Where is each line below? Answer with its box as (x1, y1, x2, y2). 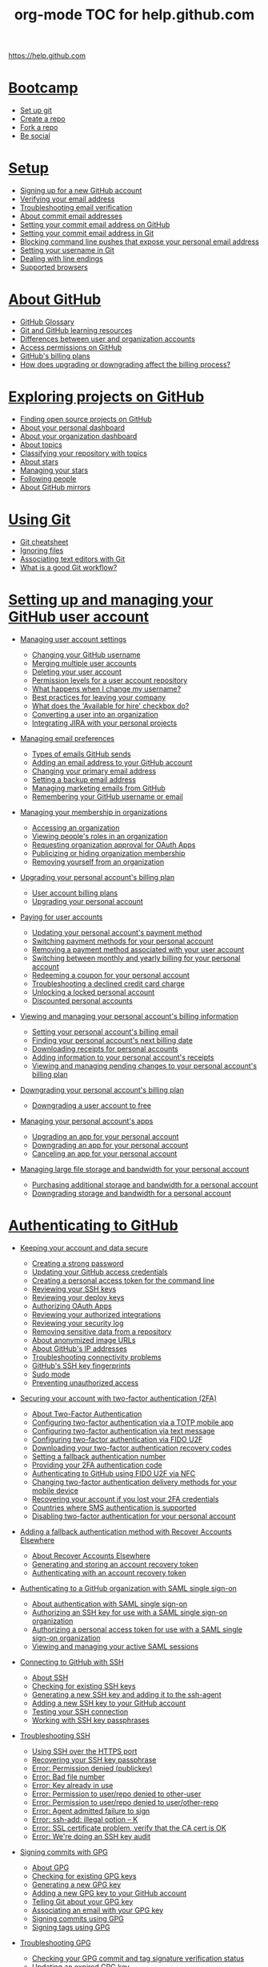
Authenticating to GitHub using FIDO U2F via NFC (31, 1468, 196, 1478)
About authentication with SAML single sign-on (31, 1599, 188, 1608)
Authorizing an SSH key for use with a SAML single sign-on (31, 1607, 228, 1617)
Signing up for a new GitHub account (19, 186, 142, 196)
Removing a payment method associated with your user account (31, 944, 245, 954)
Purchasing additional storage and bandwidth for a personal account (31, 1179, 258, 1189)
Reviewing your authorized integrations (31, 1309, 162, 1319)
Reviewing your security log (31, 1318, 124, 1328)
